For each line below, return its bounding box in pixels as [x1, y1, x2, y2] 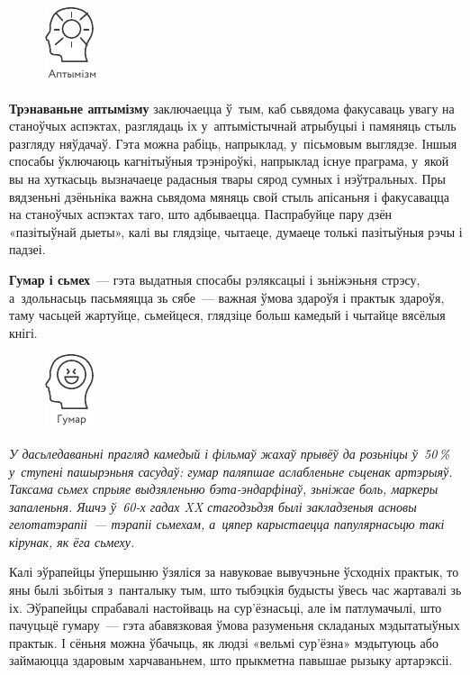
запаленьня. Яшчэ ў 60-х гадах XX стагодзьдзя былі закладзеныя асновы [9, 497, 417, 515]
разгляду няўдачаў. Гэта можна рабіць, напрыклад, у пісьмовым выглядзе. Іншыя [9, 133, 457, 152]
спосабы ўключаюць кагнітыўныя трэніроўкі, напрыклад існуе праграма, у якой [9, 151, 449, 170]
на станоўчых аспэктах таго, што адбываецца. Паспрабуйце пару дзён [9, 205, 393, 223]
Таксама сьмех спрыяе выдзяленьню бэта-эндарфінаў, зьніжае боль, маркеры [9, 479, 438, 498]
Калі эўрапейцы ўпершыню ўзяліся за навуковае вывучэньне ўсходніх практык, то [9, 562, 459, 581]
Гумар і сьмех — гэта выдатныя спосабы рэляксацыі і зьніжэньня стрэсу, [9, 269, 420, 288]
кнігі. [9, 323, 38, 342]
